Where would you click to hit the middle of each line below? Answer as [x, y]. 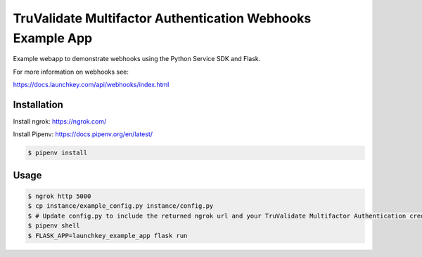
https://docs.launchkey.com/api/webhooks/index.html [91, 85]
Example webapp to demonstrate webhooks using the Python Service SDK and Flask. [137, 59]
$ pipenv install [58, 153]
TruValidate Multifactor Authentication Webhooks [162, 18]
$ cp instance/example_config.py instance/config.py [121, 206]
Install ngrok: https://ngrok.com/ [60, 121]
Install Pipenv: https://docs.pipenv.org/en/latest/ [83, 134]
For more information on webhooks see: [71, 72]
